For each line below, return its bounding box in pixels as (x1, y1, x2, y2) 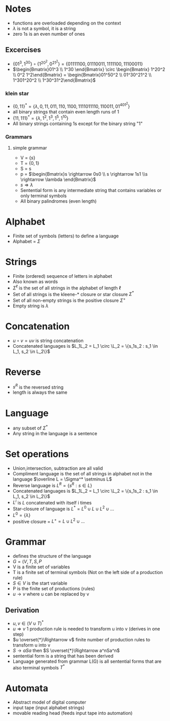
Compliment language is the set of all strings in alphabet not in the (12, 471, 152, 476)
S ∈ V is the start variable (12, 580, 67, 586)
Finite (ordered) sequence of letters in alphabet (12, 273, 112, 279)
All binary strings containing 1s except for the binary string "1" (12, 121, 143, 127)
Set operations (5, 448, 69, 460)
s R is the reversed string (12, 383, 64, 390)
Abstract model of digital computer (12, 699, 87, 705)
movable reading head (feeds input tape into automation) (12, 710, 133, 716)
